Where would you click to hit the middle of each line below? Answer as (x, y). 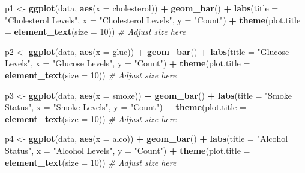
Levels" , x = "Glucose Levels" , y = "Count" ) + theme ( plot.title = (128, 63)
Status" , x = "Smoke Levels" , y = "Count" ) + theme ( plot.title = (125, 107)
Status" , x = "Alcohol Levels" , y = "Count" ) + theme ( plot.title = (128, 150)
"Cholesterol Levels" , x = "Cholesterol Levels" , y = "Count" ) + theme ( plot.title (153, 19)
